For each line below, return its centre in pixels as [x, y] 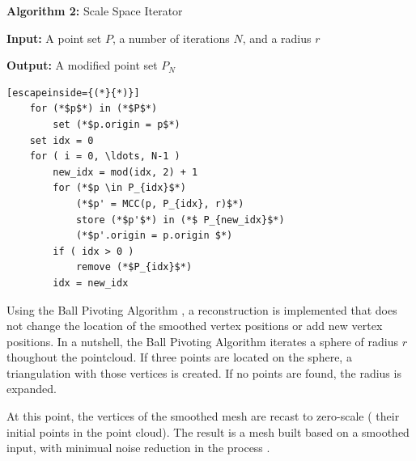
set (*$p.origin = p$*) [117, 124]
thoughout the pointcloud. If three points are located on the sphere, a [179, 357]
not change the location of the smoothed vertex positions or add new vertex [195, 326]
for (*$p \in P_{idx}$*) [119, 188]
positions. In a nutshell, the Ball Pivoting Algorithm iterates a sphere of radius [203, 341]
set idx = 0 [62, 140]
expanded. [32, 389]
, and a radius [277, 38]
